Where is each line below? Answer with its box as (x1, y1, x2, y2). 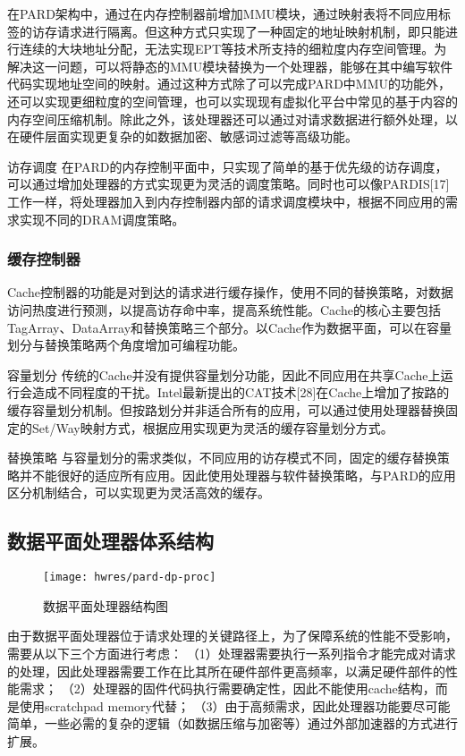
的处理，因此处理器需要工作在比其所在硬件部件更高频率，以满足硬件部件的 (7, 661, 445, 680)
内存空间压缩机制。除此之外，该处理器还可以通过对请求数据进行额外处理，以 (7, 109, 458, 128)
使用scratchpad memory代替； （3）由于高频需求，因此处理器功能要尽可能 (19, 696, 451, 715)
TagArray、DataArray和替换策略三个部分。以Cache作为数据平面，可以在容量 (7, 318, 452, 336)
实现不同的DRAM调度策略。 (19, 209, 185, 228)
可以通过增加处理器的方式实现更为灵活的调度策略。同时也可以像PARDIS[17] (7, 174, 450, 193)
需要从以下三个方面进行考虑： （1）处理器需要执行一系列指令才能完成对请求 (7, 643, 456, 662)
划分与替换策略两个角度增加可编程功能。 (7, 336, 245, 354)
